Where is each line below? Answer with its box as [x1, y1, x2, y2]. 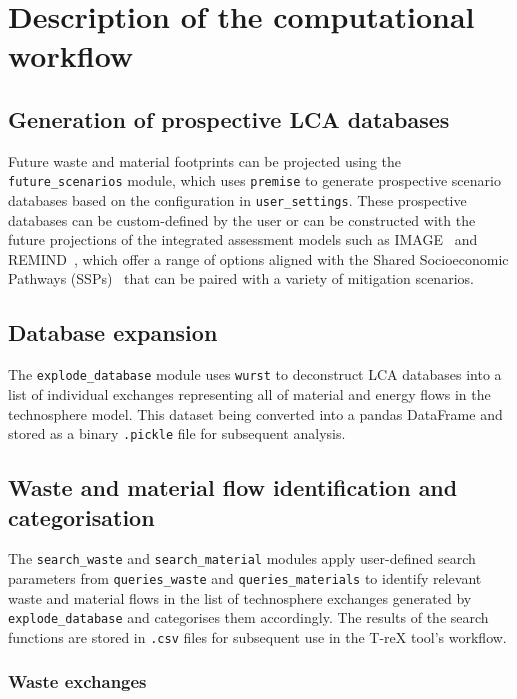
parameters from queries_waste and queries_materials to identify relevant [8, 568, 482, 588]
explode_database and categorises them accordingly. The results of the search [8, 607, 489, 628]
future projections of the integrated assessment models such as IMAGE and [8, 229, 478, 250]
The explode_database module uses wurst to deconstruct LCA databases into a [8, 364, 502, 385]
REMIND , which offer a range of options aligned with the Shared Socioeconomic [8, 248, 509, 269]
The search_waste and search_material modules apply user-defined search [8, 548, 476, 569]
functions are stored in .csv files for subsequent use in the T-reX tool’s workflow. [8, 626, 507, 647]
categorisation [8, 501, 155, 532]
